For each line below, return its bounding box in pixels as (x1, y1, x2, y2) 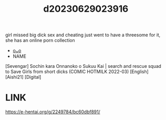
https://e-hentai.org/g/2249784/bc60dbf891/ (5, 109, 101, 115)
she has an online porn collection (5, 37, 75, 43)
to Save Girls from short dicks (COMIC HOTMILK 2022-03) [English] (5, 68, 149, 75)
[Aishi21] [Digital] (5, 74, 42, 80)
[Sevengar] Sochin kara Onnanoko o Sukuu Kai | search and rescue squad (5, 63, 162, 69)
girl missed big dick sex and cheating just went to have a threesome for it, (5, 32, 161, 38)
